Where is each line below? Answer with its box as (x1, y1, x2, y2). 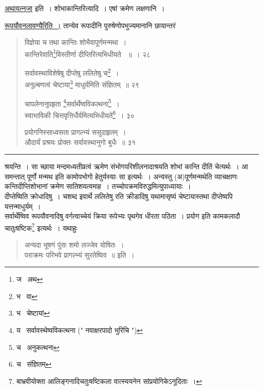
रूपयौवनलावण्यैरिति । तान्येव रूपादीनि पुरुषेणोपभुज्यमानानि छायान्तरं (5, 20, 176, 30)
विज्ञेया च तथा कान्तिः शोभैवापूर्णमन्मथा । (24, 37, 127, 47)
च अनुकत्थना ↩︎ (16, 342, 60, 352)
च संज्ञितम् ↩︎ (16, 359, 51, 369)
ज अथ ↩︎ (16, 274, 43, 284)
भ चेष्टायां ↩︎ (16, 308, 50, 318)
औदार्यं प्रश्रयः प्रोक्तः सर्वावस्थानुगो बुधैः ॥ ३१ (24, 136, 136, 147)
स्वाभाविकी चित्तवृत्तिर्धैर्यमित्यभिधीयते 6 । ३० (24, 108, 135, 120)
